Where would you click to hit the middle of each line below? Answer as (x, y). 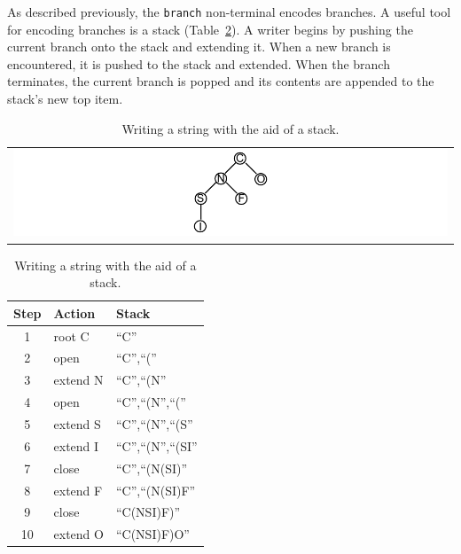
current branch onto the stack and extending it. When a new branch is (199, 47)
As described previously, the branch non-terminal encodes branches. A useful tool (229, 12)
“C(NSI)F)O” (152, 534)
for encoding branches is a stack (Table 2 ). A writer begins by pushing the (210, 29)
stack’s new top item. (65, 99)
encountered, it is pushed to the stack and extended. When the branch (199, 63)
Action (74, 312)
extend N (78, 380)
